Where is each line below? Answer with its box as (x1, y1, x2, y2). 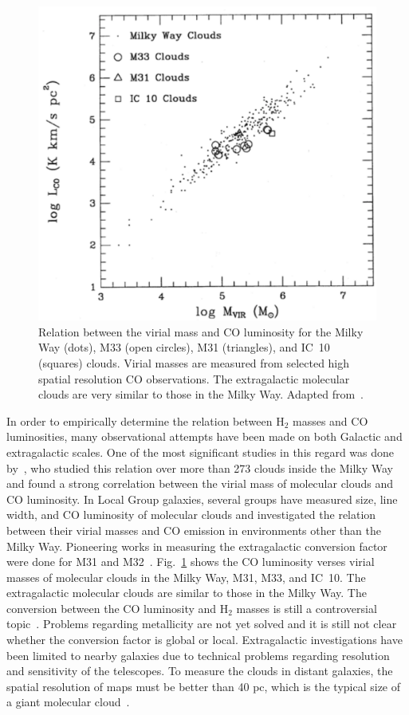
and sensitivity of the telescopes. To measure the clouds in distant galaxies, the (6, 662, 393, 679)
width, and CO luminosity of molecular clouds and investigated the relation (6, 506, 376, 523)
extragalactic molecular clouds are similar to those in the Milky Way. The (6, 584, 367, 601)
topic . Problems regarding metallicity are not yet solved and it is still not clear (6, 615, 397, 632)
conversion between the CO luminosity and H (6, 599, 229, 616)
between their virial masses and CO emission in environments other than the (6, 521, 381, 538)
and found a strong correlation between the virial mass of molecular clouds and (6, 475, 394, 492)
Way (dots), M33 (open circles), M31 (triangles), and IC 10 (38, 339, 330, 356)
